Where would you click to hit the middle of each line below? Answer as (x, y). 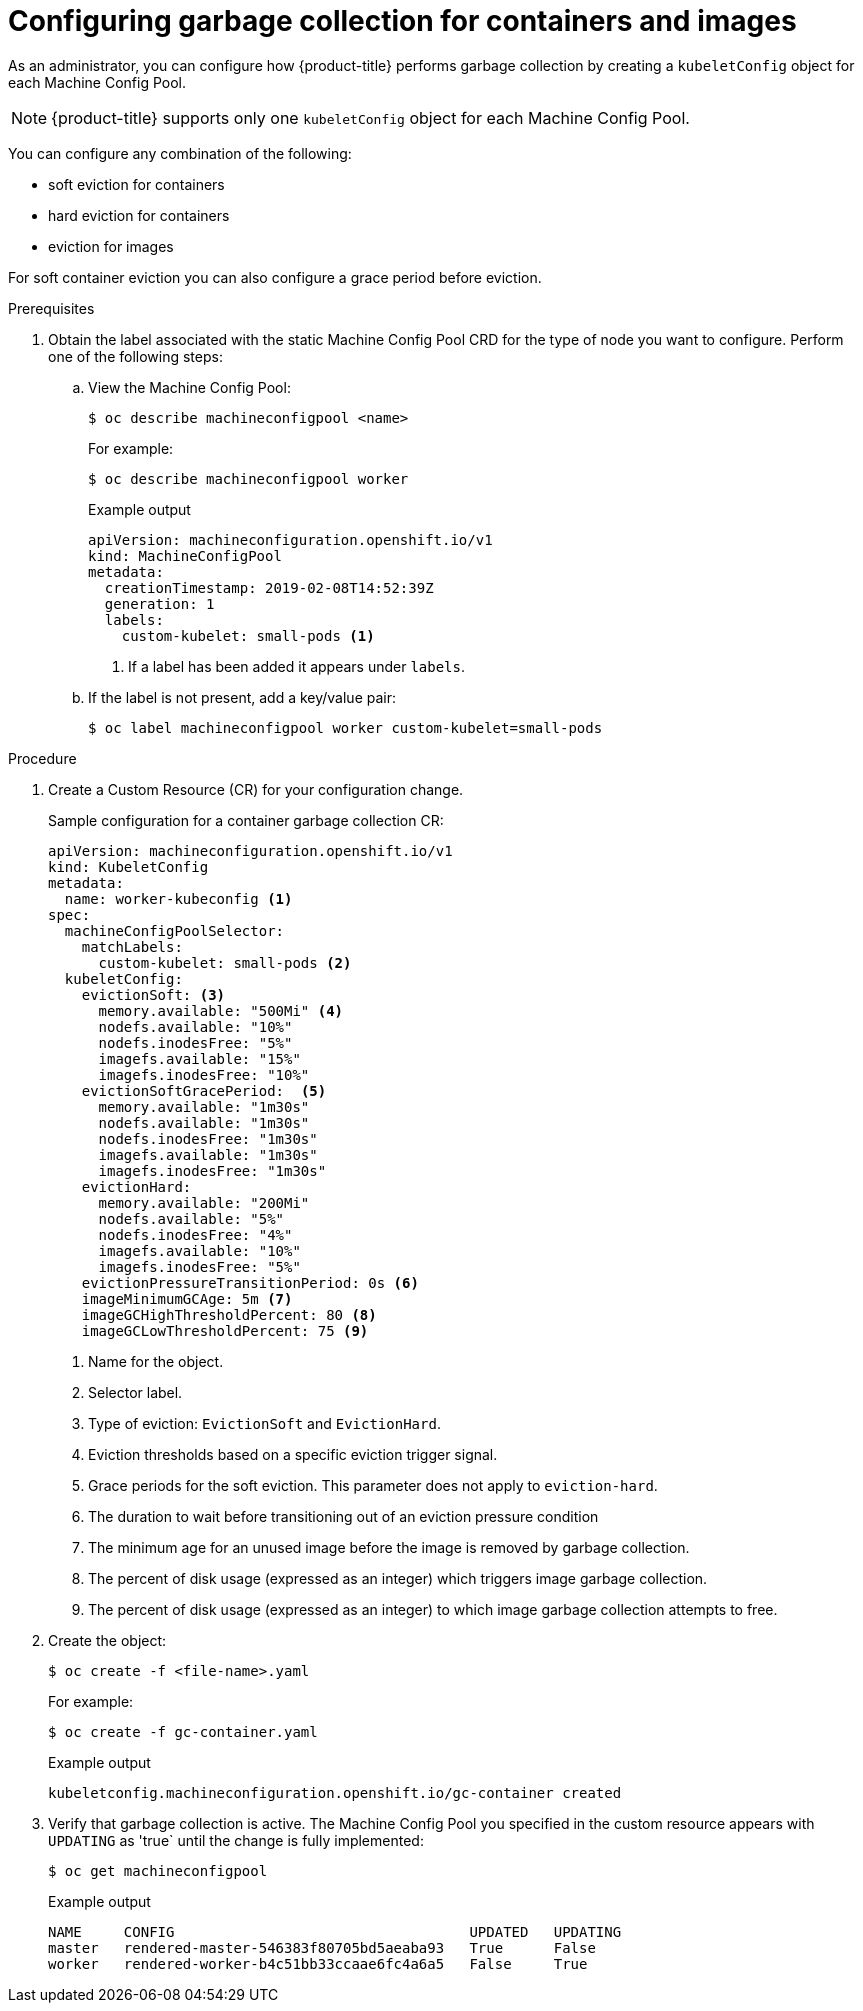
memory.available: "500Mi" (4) (221, 1010)
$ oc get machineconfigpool (158, 1870)
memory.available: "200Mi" (204, 1202)
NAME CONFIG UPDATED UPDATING (335, 1931)
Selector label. (135, 1392)
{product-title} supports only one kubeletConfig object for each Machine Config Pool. (370, 117)
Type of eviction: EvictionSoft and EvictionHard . (264, 1423)
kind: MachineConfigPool (185, 555)
